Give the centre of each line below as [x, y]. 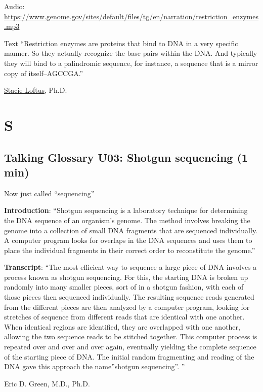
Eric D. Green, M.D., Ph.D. [47, 383]
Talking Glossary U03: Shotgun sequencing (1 [126, 157]
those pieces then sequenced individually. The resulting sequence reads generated [129, 297]
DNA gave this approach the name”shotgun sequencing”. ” [95, 366]
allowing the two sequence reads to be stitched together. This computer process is [131, 336]
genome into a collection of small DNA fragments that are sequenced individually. [131, 230]
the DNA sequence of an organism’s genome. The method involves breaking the [127, 220]
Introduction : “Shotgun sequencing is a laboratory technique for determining [126, 210]
